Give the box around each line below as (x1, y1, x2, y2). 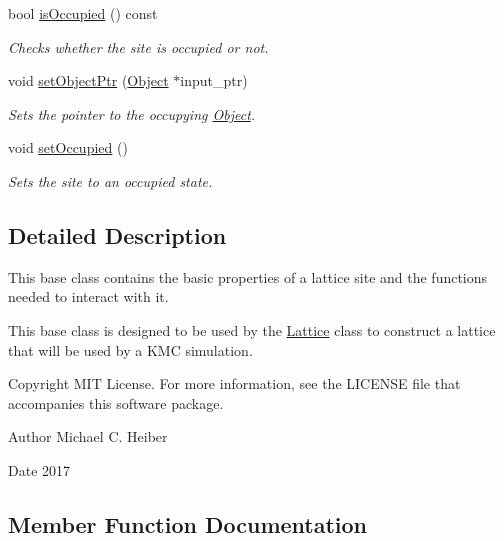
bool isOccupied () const (8, 3, 158, 23)
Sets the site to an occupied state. (8, 170, 213, 191)
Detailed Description (8, 219, 227, 250)
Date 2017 (8, 459, 71, 480)
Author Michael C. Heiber (8, 426, 168, 447)
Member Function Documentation (8, 508, 368, 539)
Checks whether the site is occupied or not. (8, 36, 269, 57)
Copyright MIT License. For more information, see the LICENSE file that (8, 373, 461, 394)
